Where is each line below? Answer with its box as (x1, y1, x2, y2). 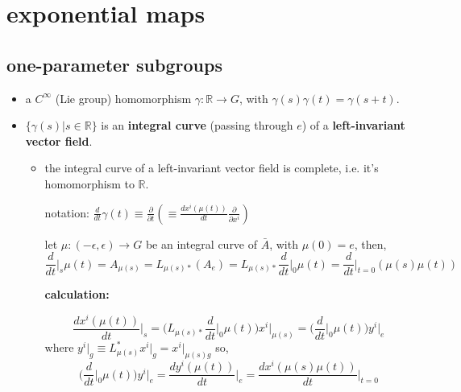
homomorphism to (44, 175, 135, 192)
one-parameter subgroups (6, 52, 222, 76)
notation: (44, 204, 89, 221)
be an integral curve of (145, 235, 258, 252)
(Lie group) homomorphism (55, 89, 192, 106)
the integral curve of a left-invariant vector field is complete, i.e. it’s (44, 159, 379, 176)
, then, (354, 235, 387, 252)
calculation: (44, 286, 110, 303)
